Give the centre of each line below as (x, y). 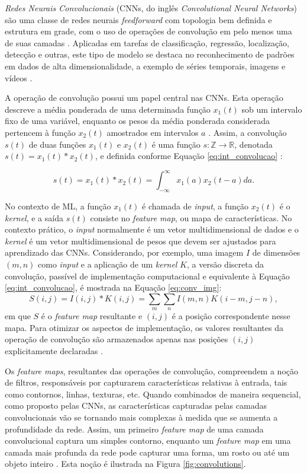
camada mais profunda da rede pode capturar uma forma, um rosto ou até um (147, 452)
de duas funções (57, 144)
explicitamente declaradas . (54, 350)
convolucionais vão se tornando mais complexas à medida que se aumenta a (141, 417)
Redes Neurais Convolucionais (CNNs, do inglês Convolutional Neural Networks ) (151, 8)
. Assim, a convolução (248, 132)
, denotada (253, 144)
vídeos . (19, 77)
